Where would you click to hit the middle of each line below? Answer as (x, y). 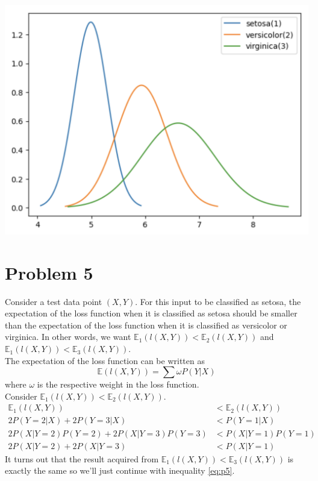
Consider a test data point (54, 301)
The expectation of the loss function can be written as (105, 360)
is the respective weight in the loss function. (118, 384)
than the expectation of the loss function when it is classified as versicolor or (146, 325)
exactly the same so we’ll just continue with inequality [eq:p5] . (120, 470)
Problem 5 (49, 272)
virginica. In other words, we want (68, 337)
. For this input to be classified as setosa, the (218, 301)
